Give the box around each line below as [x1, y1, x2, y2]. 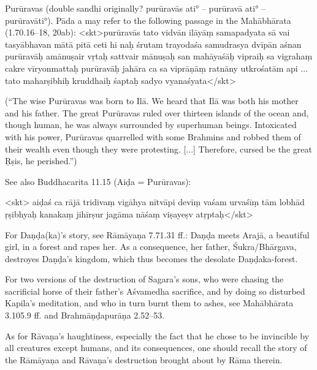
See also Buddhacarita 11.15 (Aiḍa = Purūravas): [5, 175, 191, 187]
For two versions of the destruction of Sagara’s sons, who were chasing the [5, 273, 284, 285]
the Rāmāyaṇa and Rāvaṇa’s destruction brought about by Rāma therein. [5, 353, 283, 366]
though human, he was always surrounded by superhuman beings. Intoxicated [5, 118, 297, 131]
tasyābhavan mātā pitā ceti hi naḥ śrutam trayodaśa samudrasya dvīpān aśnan [5, 37, 302, 50]
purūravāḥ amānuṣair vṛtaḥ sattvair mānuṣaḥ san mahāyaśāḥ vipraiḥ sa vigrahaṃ [5, 50, 313, 62]
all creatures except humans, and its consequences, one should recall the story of [5, 341, 307, 354]
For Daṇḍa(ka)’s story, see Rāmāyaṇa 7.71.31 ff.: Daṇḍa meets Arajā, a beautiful [5, 228, 310, 241]
